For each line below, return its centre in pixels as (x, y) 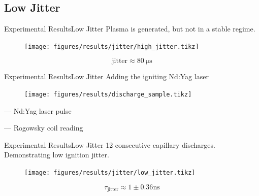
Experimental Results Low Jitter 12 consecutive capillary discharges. (110, 144)
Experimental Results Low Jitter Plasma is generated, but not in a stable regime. (130, 29)
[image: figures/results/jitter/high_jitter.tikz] (112, 46)
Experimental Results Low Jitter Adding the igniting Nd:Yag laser (106, 76)
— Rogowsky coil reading (44, 128)
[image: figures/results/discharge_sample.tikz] (108, 95)
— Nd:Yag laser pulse (38, 110)
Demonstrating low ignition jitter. (57, 155)
